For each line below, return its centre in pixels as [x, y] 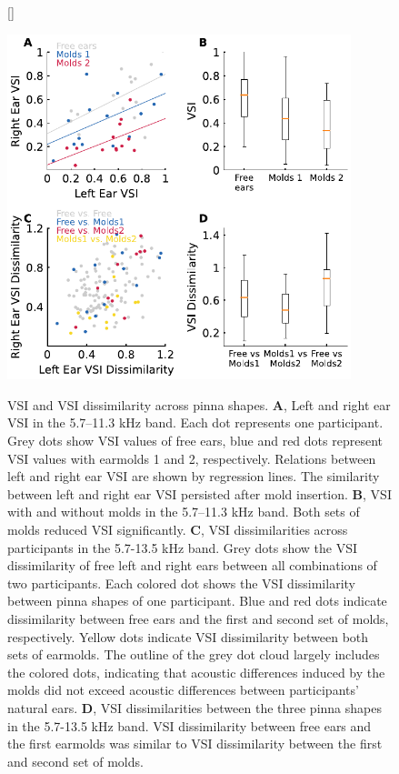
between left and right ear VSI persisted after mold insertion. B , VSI [199, 493]
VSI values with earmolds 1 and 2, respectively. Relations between [192, 458]
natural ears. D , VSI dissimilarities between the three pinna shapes [195, 707]
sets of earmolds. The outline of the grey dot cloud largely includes [194, 654]
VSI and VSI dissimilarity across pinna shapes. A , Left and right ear [199, 404]
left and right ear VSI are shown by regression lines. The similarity [194, 476]
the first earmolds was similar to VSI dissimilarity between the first [195, 744]
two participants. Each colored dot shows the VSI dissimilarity [181, 583]
